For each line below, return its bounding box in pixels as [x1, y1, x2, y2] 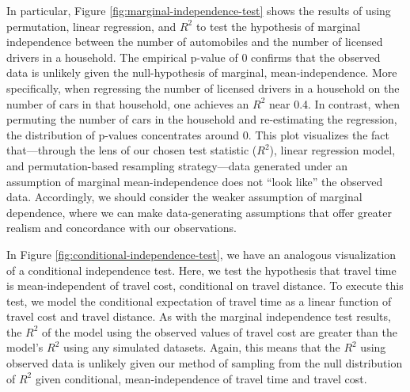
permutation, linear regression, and [6, 17, 177, 34]
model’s [6, 339, 44, 356]
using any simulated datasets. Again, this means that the [63, 339, 340, 356]
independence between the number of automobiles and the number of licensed [6, 33, 383, 50]
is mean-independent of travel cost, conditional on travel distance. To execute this [6, 277, 404, 294]
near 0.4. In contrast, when [269, 95, 401, 112]
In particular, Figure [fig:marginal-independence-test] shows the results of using [6, 2, 391, 18]
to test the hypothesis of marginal [196, 17, 361, 34]
